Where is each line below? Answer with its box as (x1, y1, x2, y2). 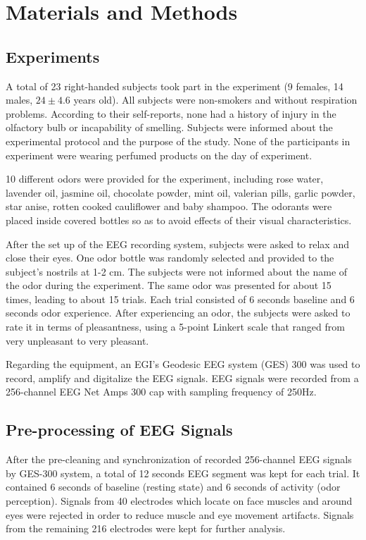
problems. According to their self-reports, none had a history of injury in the (6, 106, 336, 121)
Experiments (6, 45, 100, 67)
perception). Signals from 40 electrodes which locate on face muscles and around (6, 493, 353, 508)
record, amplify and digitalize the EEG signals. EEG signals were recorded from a (6, 370, 359, 385)
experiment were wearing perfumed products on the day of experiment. (6, 147, 313, 162)
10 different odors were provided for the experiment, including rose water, (6, 171, 324, 186)
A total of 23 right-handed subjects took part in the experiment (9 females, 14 (6, 78, 343, 93)
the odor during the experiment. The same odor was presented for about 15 (6, 278, 332, 293)
